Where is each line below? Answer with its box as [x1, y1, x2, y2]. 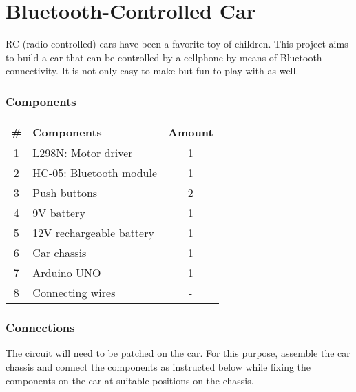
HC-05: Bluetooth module [32, 165, 158, 181]
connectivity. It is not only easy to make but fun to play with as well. [6, 63, 299, 78]
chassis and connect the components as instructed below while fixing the [6, 359, 311, 373]
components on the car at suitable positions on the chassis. [6, 373, 254, 387]
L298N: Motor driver [32, 145, 133, 161]
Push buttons [32, 185, 98, 201]
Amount [168, 124, 213, 141]
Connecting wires [32, 285, 116, 301]
